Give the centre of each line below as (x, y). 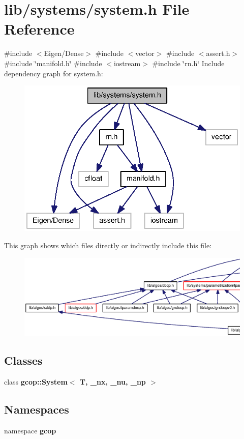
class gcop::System (36, 382)
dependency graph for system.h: (54, 73)
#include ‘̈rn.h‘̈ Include (188, 63)
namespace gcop (30, 430)
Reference (39, 29)
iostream (127, 63)
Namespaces (37, 409)
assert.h (218, 53)
